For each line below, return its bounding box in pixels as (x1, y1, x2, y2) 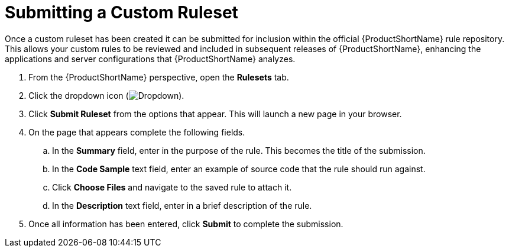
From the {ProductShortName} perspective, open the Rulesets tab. (28, 72, 289, 82)
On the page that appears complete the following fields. (28, 127, 245, 137)
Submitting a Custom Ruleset (5, 2, 238, 22)
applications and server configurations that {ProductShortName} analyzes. (5, 53, 296, 64)
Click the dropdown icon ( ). (28, 90, 184, 101)
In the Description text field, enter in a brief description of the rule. (52, 200, 312, 211)
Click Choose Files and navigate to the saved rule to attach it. (52, 182, 292, 192)
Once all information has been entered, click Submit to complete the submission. (28, 218, 343, 229)
